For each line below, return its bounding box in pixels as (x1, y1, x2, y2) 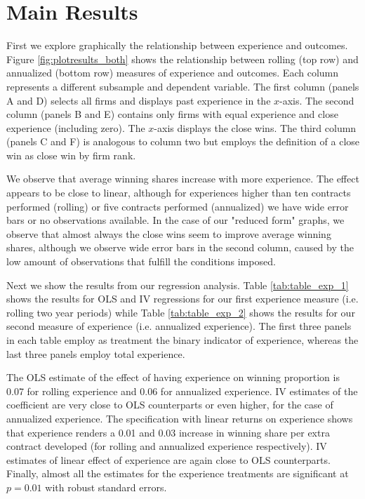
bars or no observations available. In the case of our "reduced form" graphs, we (6, 213, 345, 227)
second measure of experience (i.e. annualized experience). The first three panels (6, 319, 352, 333)
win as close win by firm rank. (6, 147, 136, 162)
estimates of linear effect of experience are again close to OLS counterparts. (6, 452, 331, 467)
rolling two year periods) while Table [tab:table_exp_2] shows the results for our (6, 305, 355, 319)
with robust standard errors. (45, 479, 167, 494)
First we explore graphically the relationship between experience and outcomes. (6, 38, 348, 53)
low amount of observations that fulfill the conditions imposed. (6, 254, 276, 269)
